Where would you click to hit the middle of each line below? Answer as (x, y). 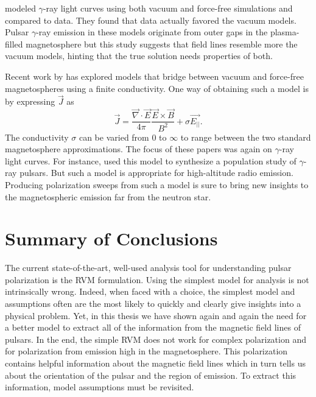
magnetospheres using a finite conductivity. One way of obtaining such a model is (157, 88)
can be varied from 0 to (123, 137)
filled (14, 44)
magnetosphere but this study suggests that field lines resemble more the (162, 44)
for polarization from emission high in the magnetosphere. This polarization (146, 351)
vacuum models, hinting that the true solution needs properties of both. (139, 56)
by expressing (30, 101)
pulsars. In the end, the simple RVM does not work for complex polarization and (156, 339)
